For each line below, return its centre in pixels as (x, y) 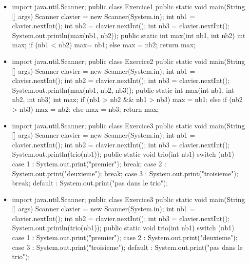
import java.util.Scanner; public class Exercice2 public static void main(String (128, 61)
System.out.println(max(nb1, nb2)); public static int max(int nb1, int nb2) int (129, 35)
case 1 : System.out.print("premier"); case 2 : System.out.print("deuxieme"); (125, 237)
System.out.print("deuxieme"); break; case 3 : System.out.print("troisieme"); (125, 173)
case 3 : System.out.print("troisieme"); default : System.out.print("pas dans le (127, 247)
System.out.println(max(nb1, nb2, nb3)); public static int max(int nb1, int (123, 90)
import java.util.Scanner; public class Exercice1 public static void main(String (128, 6)
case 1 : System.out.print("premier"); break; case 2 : (89, 163)
